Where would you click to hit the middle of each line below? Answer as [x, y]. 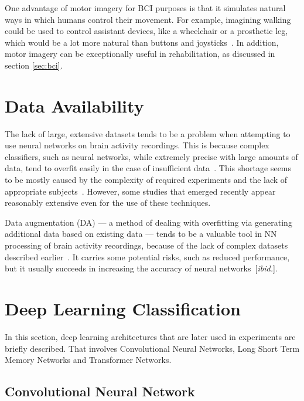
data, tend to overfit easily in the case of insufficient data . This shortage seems [148, 168]
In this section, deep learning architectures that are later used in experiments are [150, 336]
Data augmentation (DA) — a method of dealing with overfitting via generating [148, 222]
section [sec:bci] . [34, 65]
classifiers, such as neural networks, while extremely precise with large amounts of [151, 156]
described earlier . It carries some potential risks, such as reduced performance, [147, 256]
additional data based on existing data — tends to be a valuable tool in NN [141, 234]
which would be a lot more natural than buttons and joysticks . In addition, [142, 42]
